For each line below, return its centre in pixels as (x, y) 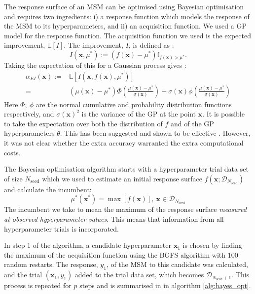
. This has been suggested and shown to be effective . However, (155, 133)
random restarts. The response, (51, 264)
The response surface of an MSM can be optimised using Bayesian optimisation (124, 6)
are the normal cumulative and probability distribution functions (134, 104)
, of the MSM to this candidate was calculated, (177, 264)
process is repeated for (38, 285)
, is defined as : (151, 45)
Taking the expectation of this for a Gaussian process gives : (95, 65)
